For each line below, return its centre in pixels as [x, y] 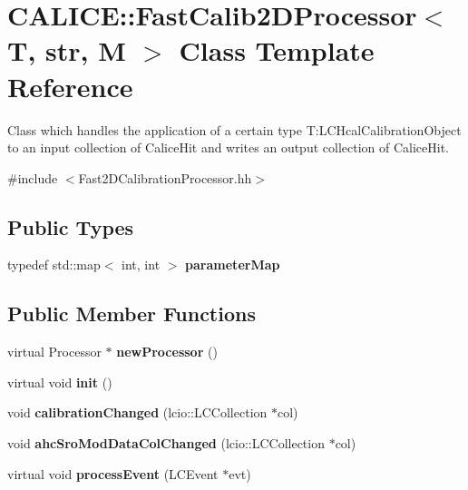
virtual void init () [60, 382]
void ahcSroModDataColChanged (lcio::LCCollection [166, 443]
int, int [141, 265]
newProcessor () [167, 352]
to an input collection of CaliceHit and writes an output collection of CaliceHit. [229, 147]
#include [33, 177]
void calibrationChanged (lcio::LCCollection [137, 412]
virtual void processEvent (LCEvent [113, 473]
